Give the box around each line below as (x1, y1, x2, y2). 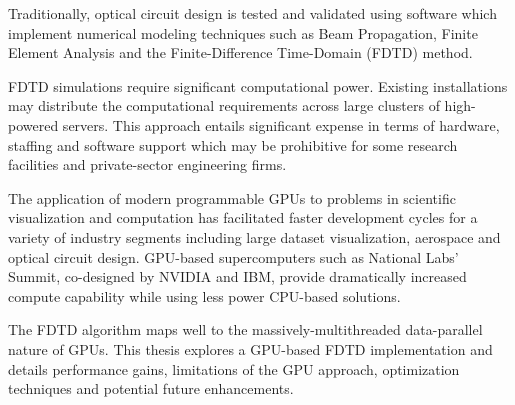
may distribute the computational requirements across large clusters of (8, 95, 440, 116)
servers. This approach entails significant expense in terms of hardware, (62, 114, 500, 135)
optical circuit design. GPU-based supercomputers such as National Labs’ (8, 246, 459, 267)
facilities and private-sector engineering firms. (8, 154, 287, 175)
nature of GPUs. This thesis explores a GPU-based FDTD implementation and (8, 338, 493, 359)
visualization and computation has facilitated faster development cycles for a (8, 207, 478, 228)
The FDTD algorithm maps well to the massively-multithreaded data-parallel (8, 319, 483, 340)
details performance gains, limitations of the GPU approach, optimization (8, 358, 460, 379)
